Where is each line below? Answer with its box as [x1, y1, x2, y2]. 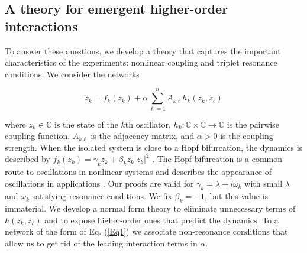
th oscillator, [125, 118, 171, 130]
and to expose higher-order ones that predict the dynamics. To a [44, 213, 279, 226]
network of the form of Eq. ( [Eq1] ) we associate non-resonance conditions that [5, 225, 288, 238]
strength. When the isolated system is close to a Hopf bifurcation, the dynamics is [5, 141, 303, 153]
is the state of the [54, 118, 118, 130]
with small [244, 177, 283, 189]
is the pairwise [227, 118, 279, 130]
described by [5, 153, 50, 165]
